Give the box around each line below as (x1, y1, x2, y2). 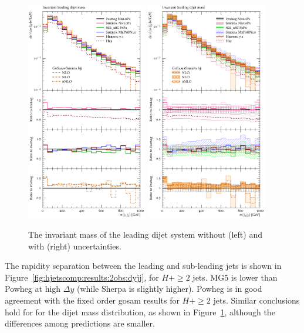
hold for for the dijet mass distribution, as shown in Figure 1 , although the (5, 305, 275, 318)
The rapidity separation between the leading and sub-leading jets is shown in (5, 259, 282, 272)
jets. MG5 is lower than (192, 271, 278, 283)
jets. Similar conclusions (213, 294, 300, 306)
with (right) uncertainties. (28, 239, 121, 252)
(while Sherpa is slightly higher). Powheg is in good (76, 282, 262, 295)
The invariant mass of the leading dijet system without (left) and (28, 228, 262, 241)
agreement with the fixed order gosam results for (5, 294, 180, 306)
